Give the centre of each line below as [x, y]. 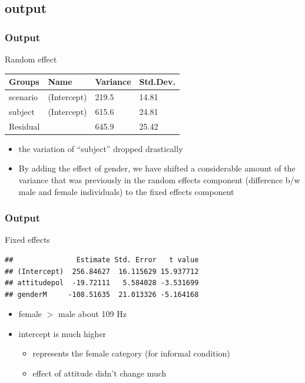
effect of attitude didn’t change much [100, 373]
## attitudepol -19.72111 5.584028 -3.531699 [102, 283]
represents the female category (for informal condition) [131, 353]
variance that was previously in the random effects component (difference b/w [159, 179]
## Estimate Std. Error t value [102, 260]
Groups [24, 82]
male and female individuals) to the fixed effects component [126, 191]
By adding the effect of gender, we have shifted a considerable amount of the [157, 168]
